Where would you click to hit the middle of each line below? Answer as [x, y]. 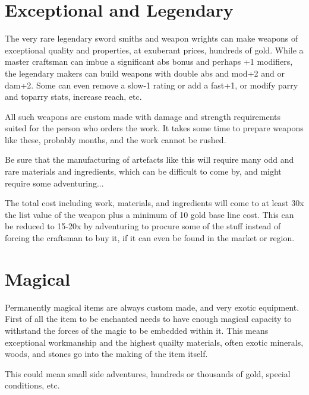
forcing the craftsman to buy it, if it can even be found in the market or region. [150, 238]
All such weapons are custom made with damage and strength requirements [143, 116]
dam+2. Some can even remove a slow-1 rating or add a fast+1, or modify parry [152, 85]
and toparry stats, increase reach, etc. [73, 97]
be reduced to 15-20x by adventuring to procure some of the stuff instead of [143, 226]
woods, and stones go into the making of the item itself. [106, 354]
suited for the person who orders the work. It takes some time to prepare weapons [154, 128]
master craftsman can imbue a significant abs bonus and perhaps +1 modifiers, [149, 61]
